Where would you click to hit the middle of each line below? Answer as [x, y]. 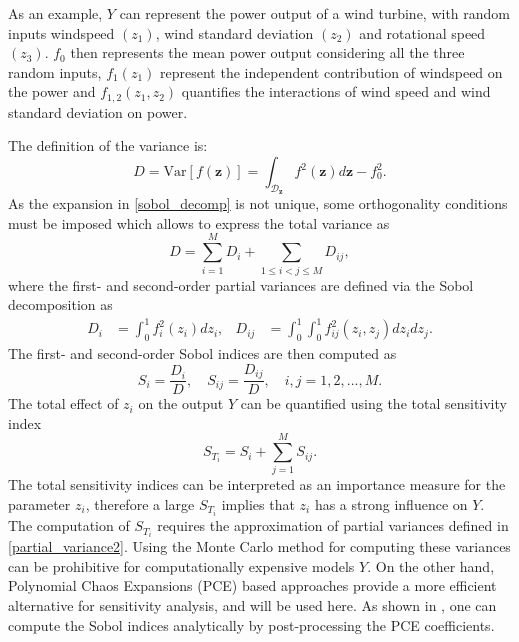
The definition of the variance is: [108, 145]
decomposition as [60, 304]
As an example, [55, 13]
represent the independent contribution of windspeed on [331, 71]
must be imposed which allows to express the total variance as [199, 222]
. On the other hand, [431, 565]
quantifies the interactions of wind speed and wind [336, 91]
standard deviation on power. [98, 111]
